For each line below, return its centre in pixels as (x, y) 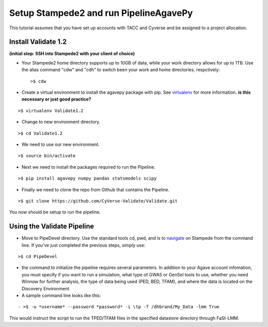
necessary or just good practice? (56, 99)
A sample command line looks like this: (61, 295)
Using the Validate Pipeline (52, 227)
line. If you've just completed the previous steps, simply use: (84, 245)
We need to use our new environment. (61, 144)
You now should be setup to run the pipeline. (55, 212)
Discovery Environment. (46, 288)
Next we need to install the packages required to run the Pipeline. (89, 167)
